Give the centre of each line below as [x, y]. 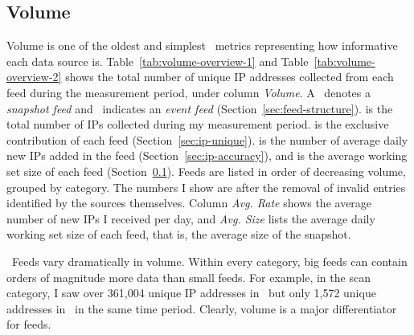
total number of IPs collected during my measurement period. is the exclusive [198, 124]
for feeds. [29, 324]
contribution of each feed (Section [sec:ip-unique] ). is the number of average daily [207, 139]
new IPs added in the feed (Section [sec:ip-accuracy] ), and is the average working [207, 155]
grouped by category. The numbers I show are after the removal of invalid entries [206, 187]
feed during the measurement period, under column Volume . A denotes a [189, 92]
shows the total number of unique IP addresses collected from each [230, 77]
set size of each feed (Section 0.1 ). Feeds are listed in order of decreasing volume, [206, 171]
